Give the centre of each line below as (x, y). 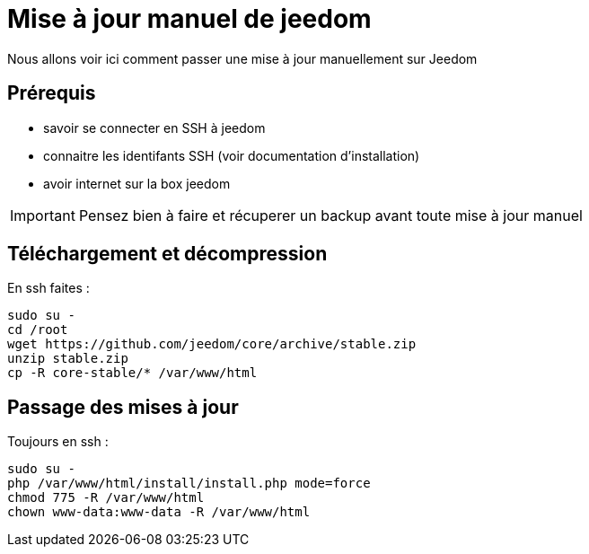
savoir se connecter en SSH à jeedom (154, 128)
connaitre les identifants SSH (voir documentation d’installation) (232, 155)
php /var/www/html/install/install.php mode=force (189, 484)
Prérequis (52, 93)
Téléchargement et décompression (167, 254)
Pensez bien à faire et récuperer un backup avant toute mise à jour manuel (330, 215)
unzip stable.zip (68, 359)
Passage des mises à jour (123, 407)
